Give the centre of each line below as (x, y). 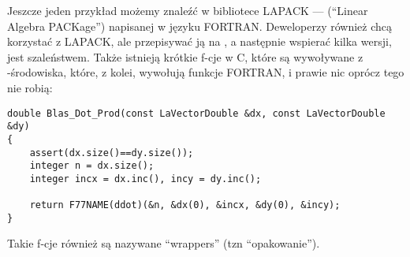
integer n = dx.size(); (92, 166)
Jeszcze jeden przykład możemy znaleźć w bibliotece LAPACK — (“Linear (188, 10)
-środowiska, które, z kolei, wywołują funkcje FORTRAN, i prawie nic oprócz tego (206, 72)
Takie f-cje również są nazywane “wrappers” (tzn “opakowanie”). (164, 243)
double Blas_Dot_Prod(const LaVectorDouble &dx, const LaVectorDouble (196, 113)
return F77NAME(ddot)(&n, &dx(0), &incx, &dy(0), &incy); (185, 205)
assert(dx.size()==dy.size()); (112, 153)
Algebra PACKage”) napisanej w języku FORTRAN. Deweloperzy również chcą (200, 26)
